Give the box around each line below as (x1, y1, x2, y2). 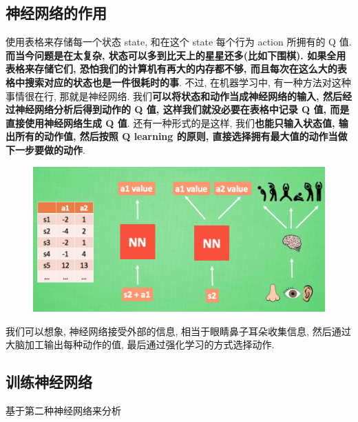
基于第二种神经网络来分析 (6, 403, 121, 418)
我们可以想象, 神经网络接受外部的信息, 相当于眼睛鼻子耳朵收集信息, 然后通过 (6, 323, 351, 338)
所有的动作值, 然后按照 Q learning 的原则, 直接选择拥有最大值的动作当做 (14, 129, 348, 143)
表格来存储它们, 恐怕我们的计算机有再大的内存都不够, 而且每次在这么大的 (6, 61, 337, 76)
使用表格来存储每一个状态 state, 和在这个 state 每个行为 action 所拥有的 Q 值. (6, 34, 352, 49)
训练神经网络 (6, 371, 92, 392)
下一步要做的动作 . (6, 142, 85, 157)
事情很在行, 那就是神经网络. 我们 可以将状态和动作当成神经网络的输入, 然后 (6, 88, 342, 103)
